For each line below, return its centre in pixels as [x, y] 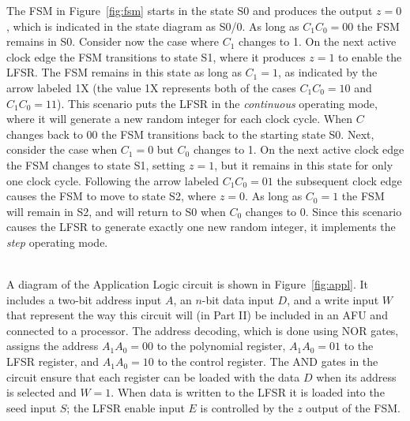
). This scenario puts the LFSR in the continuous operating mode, [217, 103]
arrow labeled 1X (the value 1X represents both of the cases [151, 87]
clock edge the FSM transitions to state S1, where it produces [156, 56]
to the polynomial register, [221, 346]
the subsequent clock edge [339, 180]
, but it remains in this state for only [304, 164]
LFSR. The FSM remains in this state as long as [124, 72]
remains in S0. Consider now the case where [113, 41]
